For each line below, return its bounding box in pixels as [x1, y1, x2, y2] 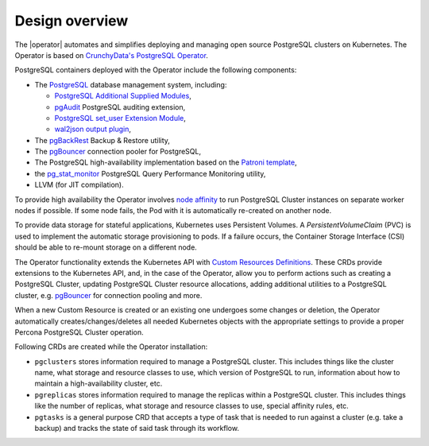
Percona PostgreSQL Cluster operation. [14, 327, 144, 337]
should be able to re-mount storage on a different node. [14, 242, 198, 252]
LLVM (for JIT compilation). [34, 180, 124, 190]
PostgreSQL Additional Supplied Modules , [54, 91, 192, 101]
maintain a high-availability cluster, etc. [34, 378, 163, 389]
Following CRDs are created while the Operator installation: [14, 342, 208, 351]
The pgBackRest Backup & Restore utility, [34, 135, 171, 145]
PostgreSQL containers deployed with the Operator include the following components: [14, 65, 297, 75]
